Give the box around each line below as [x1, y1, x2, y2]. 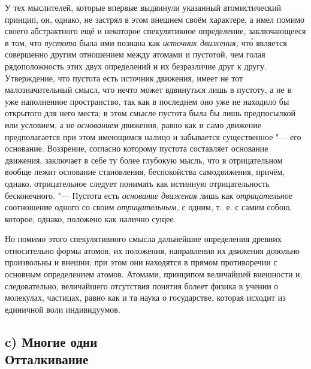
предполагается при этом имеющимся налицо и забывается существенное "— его [5, 130, 301, 143]
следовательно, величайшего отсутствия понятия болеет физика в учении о [5, 279, 279, 292]
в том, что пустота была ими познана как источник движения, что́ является [5, 36, 287, 49]
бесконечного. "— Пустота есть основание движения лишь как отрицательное [5, 189, 292, 201]
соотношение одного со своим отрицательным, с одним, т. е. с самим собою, [5, 201, 292, 213]
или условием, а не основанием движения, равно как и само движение [5, 118, 261, 131]
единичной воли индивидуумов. [5, 303, 120, 315]
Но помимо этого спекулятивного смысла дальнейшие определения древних [5, 232, 282, 245]
